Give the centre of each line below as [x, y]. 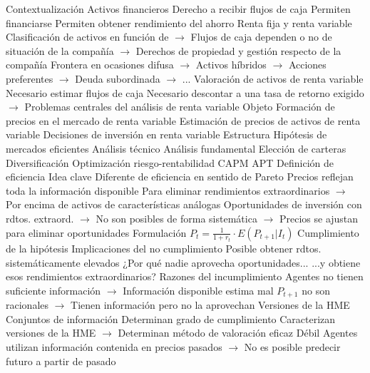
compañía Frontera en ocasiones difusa [90, 65]
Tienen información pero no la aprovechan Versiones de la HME [210, 305]
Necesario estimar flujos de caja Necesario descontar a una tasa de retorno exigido [185, 92]
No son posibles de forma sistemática [176, 218]
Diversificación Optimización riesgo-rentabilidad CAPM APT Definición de [170, 162]
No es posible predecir [292, 346]
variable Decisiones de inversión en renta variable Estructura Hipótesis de [166, 134]
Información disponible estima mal [198, 290]
